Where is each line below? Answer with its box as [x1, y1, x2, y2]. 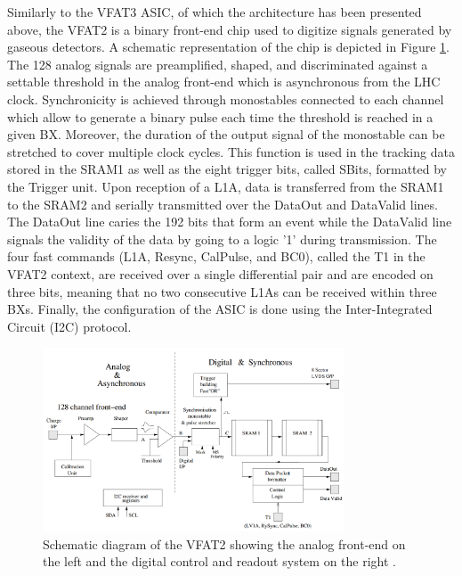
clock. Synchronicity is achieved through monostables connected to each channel [7, 89, 444, 108]
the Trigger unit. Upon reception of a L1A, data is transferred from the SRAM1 [7, 177, 444, 195]
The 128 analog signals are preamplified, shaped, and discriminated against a [7, 54, 428, 73]
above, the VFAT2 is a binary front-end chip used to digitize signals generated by [7, 20, 452, 38]
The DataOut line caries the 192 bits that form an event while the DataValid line [7, 212, 452, 231]
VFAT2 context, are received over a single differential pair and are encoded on [7, 264, 434, 283]
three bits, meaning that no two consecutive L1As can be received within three [7, 282, 437, 300]
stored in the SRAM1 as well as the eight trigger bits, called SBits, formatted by [7, 160, 448, 178]
